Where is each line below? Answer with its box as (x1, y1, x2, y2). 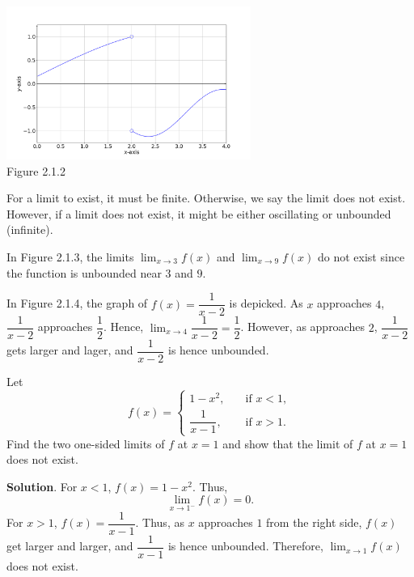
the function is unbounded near (6, 264, 162, 281)
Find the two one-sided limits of (6, 435, 165, 452)
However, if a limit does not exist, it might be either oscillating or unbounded (6, 205, 391, 222)
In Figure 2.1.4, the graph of (6, 295, 148, 312)
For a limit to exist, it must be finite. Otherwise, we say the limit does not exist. (6, 189, 406, 206)
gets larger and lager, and (6, 342, 133, 359)
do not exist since (318, 248, 405, 265)
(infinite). (6, 221, 53, 238)
